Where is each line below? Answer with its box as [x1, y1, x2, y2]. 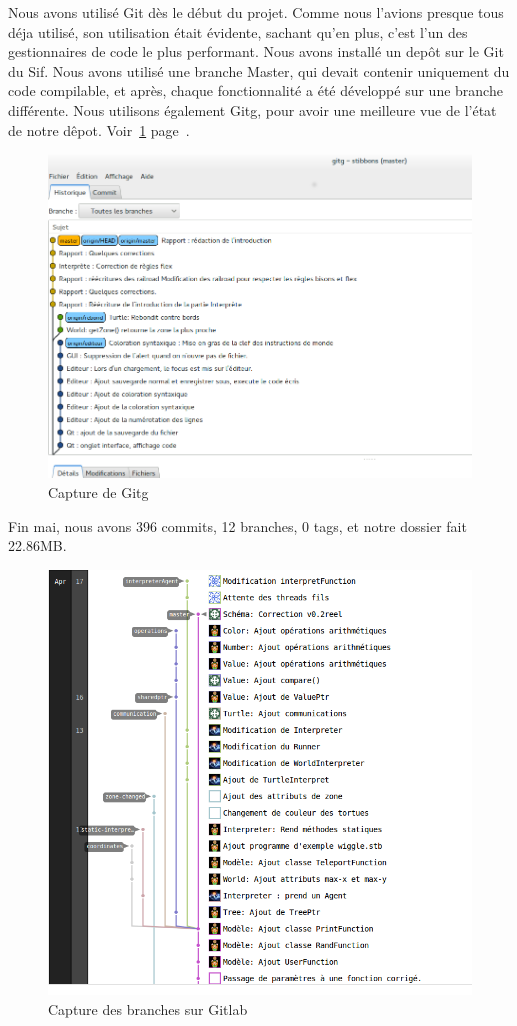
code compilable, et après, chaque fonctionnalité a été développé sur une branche [8, 80, 503, 101]
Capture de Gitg [48, 482, 149, 503]
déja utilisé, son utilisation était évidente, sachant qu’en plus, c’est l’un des [8, 21, 468, 42]
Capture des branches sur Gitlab [48, 998, 248, 1019]
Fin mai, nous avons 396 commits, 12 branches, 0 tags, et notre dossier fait [8, 515, 467, 536]
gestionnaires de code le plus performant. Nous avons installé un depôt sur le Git [8, 41, 504, 62]
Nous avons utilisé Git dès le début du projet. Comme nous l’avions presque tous [8, 2, 504, 22]
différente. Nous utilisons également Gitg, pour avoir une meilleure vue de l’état [8, 99, 497, 120]
